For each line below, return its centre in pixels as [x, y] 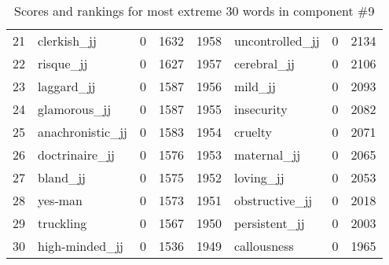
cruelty [253, 132]
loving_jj [259, 177]
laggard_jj [67, 86]
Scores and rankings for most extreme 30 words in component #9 [194, 11]
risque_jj [63, 63]
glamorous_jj [75, 109]
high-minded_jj [81, 246]
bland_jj [62, 177]
